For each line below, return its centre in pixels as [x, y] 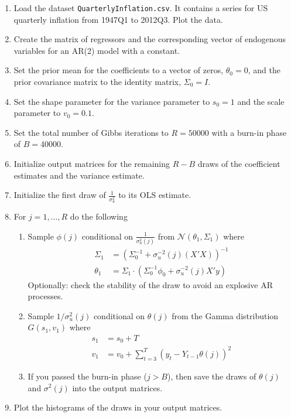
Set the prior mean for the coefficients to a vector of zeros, [119, 70]
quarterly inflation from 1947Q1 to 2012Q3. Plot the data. [118, 19]
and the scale [261, 101]
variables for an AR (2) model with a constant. [97, 50]
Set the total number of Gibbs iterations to [91, 132]
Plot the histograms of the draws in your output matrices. [118, 407]
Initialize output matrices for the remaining [92, 163]
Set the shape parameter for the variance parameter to [112, 101]
